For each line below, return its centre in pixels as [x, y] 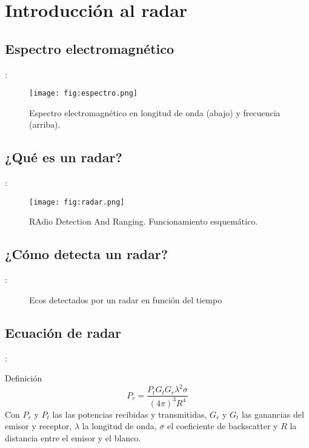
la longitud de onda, [119, 426]
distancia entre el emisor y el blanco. [73, 437]
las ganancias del [273, 414]
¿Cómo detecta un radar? [87, 254]
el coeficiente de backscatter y [222, 426]
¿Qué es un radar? [64, 157]
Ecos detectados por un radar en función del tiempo [126, 299]
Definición [24, 378]
